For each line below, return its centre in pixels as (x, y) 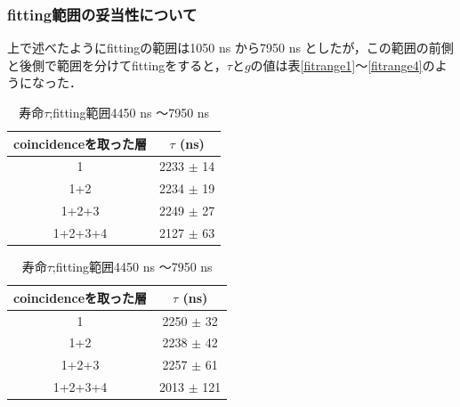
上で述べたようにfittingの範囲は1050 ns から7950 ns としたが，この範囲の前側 (230, 48)
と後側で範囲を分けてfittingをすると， (117, 65)
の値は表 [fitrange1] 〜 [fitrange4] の (343, 65)
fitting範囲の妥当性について (102, 14)
